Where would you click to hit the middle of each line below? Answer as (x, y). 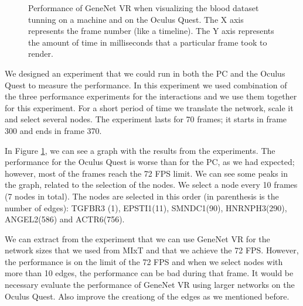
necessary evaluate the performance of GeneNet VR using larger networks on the (150, 285)
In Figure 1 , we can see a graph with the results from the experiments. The (140, 150)
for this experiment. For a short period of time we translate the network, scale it (149, 107)
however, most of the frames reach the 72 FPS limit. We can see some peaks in (147, 173)
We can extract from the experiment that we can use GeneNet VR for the (137, 238)
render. (41, 54)
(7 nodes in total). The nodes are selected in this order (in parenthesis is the (142, 196)
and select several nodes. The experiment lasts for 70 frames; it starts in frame (146, 119)
